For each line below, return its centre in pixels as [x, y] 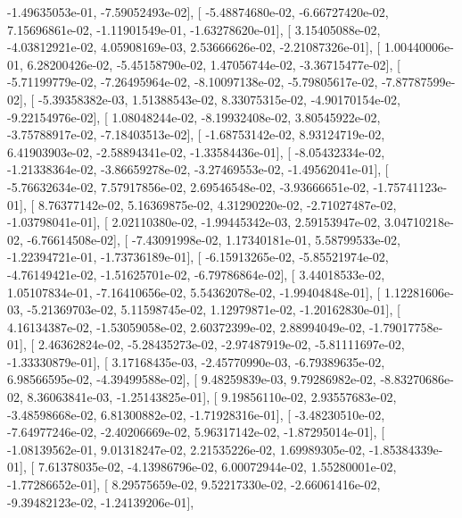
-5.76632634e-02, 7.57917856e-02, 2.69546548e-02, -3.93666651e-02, [188, 186]
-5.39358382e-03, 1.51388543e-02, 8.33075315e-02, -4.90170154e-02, [219, 99]
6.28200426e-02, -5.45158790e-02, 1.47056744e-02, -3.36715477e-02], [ [214, 64]
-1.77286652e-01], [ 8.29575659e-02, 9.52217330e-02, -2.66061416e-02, [194, 485]
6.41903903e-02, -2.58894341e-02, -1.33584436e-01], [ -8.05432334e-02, [196, 151]
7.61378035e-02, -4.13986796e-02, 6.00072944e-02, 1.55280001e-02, [217, 467]
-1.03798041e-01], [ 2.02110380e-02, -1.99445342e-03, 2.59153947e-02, [194, 222]
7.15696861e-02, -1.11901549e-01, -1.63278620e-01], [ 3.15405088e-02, [194, 29]
